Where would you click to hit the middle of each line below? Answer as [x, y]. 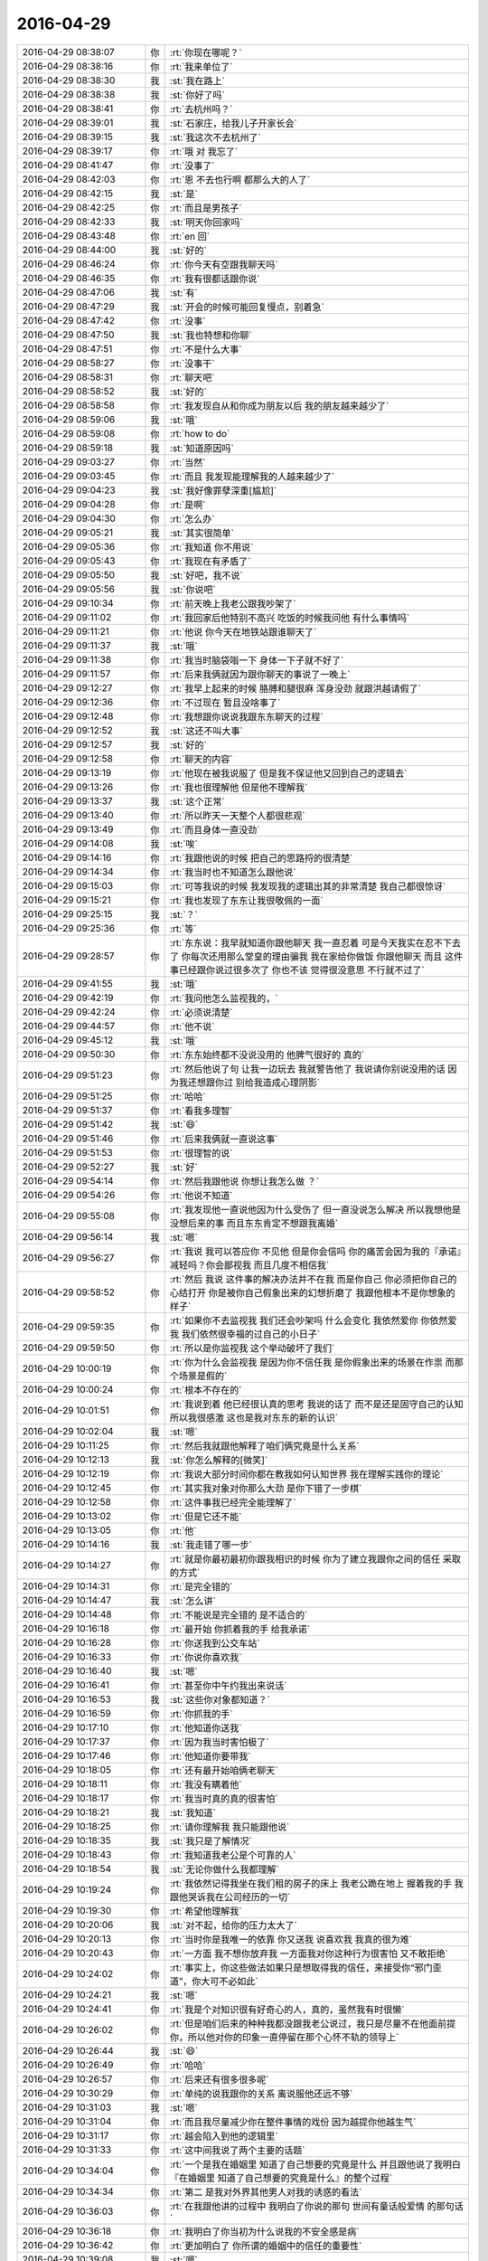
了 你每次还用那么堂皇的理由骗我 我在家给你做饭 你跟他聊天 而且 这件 [316, 956]
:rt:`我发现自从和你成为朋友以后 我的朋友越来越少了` [279, 405]
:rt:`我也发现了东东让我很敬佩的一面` [246, 900]
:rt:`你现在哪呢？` [206, 52]
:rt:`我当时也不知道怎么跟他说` [233, 872]
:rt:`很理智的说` [201, 1153]
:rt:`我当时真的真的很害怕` [224, 1798]
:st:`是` [183, 194]
